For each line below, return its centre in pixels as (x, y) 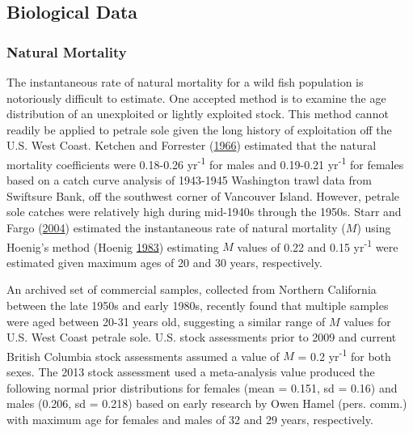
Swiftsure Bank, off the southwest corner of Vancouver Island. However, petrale (203, 195)
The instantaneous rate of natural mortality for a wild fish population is (185, 82)
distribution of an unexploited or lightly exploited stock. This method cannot (198, 114)
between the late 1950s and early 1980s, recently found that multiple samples (198, 306)
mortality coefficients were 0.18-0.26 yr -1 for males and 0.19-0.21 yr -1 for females (205, 163)
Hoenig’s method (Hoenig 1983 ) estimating (113, 246)
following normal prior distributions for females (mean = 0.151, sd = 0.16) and (202, 387)
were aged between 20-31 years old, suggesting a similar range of (166, 321)
